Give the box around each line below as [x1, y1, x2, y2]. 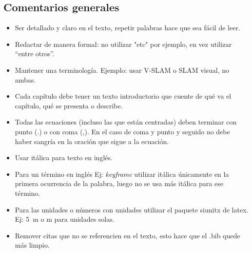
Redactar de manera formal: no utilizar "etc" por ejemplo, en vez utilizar [15, 39, 232, 49]
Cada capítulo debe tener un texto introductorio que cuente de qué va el [15, 91, 232, 101]
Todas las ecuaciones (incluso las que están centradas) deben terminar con [15, 117, 237, 127]
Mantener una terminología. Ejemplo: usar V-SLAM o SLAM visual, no [15, 64, 229, 75]
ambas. [15, 74, 36, 84]
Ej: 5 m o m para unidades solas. [15, 214, 115, 224]
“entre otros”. [15, 48, 55, 59]
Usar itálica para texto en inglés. [15, 152, 113, 163]
